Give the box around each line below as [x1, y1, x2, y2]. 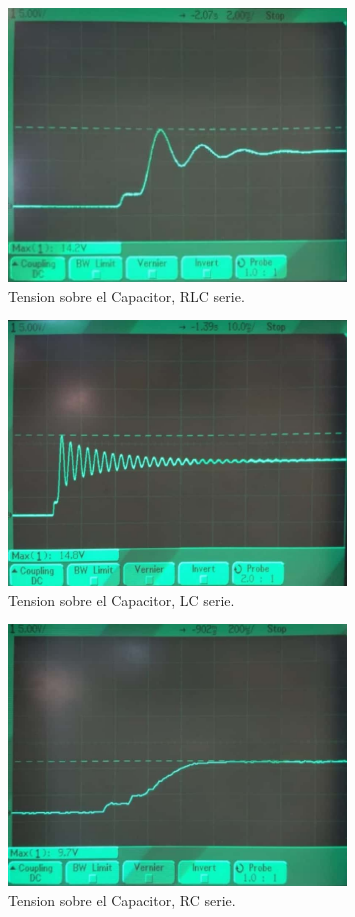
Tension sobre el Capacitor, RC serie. [8, 889, 236, 910]
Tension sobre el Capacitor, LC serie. [8, 589, 235, 610]
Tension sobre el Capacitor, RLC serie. [8, 285, 245, 306]
